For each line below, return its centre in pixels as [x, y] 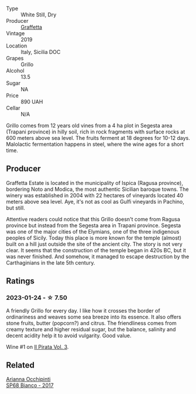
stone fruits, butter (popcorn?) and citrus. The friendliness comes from [91, 323]
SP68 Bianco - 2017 [30, 385]
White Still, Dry [39, 15]
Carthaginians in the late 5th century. [51, 262]
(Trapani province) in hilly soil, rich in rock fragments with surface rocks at [96, 132]
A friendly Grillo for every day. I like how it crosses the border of [83, 310]
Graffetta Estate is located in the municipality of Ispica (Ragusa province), [94, 183]
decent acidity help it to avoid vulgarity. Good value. [69, 335]
